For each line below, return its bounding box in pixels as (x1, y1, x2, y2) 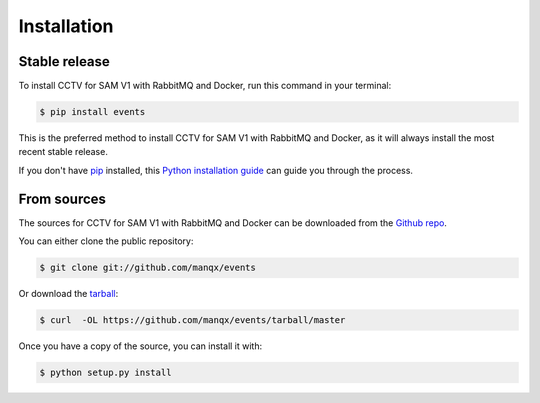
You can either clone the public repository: (18, 235, 194, 247)
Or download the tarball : (18, 288, 119, 300)
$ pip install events (39, 106, 146, 118)
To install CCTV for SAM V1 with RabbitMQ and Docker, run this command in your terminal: (18, 80, 392, 92)
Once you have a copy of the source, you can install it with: (18, 340, 263, 352)
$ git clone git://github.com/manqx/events (39, 262, 257, 274)
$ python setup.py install (39, 367, 172, 379)
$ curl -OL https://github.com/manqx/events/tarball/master (39, 315, 346, 326)
